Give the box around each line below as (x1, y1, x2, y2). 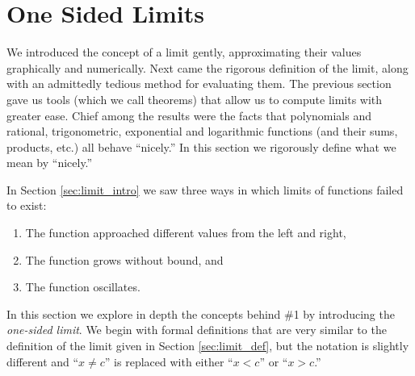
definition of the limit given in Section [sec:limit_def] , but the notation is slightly (6, 337, 409, 354)
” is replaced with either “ (104, 353, 233, 370)
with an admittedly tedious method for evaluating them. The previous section (6, 75, 392, 92)
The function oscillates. (25, 278, 140, 295)
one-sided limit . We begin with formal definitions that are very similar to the (6, 321, 387, 338)
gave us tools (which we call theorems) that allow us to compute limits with (6, 90, 383, 107)
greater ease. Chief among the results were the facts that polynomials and (6, 107, 372, 123)
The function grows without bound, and (25, 251, 224, 268)
